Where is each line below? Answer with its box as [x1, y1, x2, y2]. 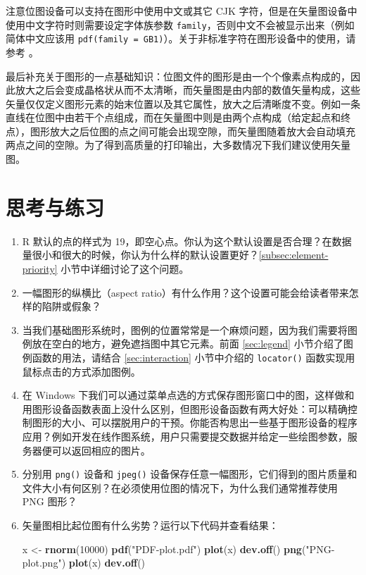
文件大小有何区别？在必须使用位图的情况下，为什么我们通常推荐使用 [22, 480, 338, 495]
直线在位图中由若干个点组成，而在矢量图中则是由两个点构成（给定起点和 [6, 110, 341, 125]
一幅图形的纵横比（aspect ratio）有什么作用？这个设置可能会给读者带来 [22, 285, 349, 299]
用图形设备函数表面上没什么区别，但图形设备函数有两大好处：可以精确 [22, 401, 348, 416]
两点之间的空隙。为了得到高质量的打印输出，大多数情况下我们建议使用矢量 [6, 137, 351, 152]
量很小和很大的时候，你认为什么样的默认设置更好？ [22, 247, 259, 262]
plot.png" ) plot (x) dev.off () [22, 555, 146, 570]
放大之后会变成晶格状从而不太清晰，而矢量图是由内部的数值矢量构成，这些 [15, 82, 360, 97]
